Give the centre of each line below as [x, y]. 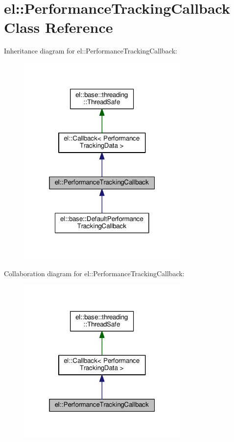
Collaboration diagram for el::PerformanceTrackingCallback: [94, 273]
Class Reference [58, 27]
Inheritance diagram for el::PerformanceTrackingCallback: [91, 51]
